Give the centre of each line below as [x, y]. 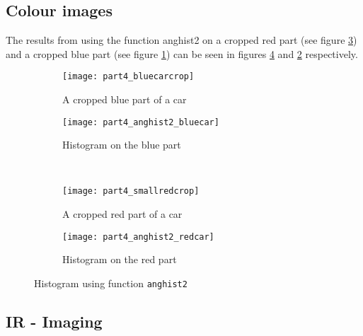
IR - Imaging [54, 321]
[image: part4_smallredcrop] [131, 191]
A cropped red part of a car [122, 214]
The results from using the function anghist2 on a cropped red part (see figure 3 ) [181, 40]
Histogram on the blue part [122, 145]
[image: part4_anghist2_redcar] [138, 237]
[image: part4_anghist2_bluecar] [141, 122]
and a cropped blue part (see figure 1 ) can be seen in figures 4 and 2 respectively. [182, 53]
